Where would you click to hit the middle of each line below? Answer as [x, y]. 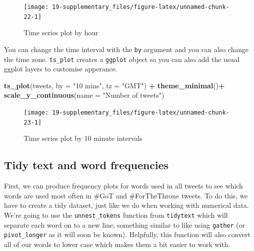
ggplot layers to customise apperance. [61, 69]
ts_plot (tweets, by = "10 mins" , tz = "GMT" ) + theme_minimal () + [114, 85]
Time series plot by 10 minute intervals [83, 138]
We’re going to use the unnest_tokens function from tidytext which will [116, 215]
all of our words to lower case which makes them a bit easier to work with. [117, 244]
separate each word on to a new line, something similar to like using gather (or [125, 224]
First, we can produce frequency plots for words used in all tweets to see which [124, 186]
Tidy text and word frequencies [86, 165]
